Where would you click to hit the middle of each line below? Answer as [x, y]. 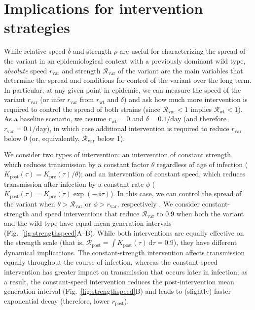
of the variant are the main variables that [181, 70]
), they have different [205, 242]
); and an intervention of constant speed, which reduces [162, 174]
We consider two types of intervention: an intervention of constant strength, [119, 155]
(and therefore [205, 119]
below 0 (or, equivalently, [42, 138]
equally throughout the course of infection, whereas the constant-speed [111, 262]
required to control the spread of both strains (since [82, 109]
